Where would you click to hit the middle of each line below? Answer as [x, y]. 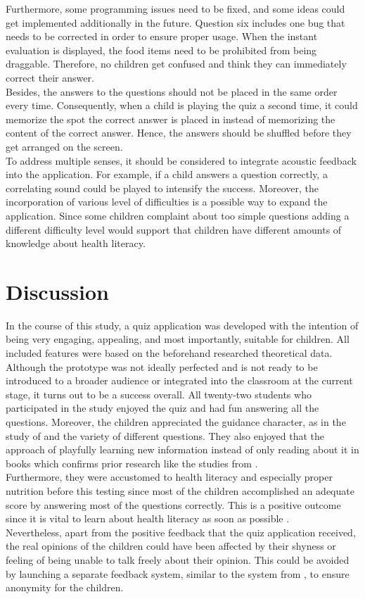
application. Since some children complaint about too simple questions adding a [178, 215]
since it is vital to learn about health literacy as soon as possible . [148, 518]
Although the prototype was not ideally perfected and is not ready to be [162, 366]
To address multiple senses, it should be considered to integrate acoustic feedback [181, 160]
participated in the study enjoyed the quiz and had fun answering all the [162, 408]
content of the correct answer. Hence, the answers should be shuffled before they [179, 133]
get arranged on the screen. [64, 146]
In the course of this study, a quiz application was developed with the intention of [182, 325]
